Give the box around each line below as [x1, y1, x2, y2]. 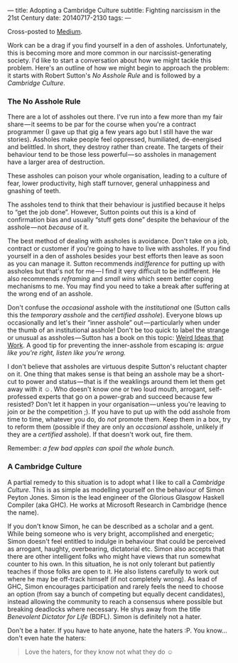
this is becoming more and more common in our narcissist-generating [7, 49, 212, 57]
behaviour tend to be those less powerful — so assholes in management [7, 150, 217, 159]
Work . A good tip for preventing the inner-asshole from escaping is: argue [7, 341, 224, 350]
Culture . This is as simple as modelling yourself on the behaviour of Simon [7, 486, 225, 494]
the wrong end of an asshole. [7, 290, 94, 298]
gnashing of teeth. [7, 187, 61, 195]
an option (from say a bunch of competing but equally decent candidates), [7, 589, 225, 598]
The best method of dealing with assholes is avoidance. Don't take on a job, [7, 237, 229, 246]
